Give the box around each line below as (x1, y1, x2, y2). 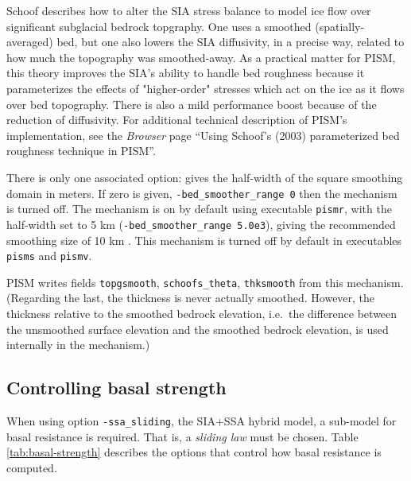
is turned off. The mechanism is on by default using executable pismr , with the (6, 200, 392, 217)
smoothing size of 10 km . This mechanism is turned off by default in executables (6, 231, 402, 248)
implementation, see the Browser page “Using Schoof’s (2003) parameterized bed (6, 126, 400, 143)
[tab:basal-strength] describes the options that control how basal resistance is (6, 444, 382, 460)
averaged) (6, 33, 53, 50)
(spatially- (315, 17, 365, 34)
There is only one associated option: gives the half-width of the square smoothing (6, 169, 403, 185)
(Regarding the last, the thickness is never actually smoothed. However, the (6, 289, 375, 306)
